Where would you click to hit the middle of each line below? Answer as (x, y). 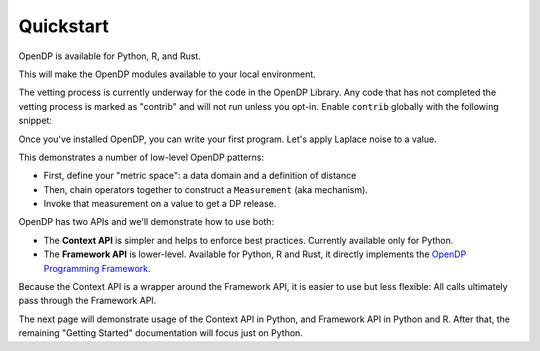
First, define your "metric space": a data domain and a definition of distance (200, 176)
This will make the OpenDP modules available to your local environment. (167, 74)
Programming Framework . (97, 268)
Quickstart (64, 26)
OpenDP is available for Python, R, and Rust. (110, 56)
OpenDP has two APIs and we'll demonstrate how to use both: (146, 222)
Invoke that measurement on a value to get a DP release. (160, 204)
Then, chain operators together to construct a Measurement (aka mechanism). (206, 189)
